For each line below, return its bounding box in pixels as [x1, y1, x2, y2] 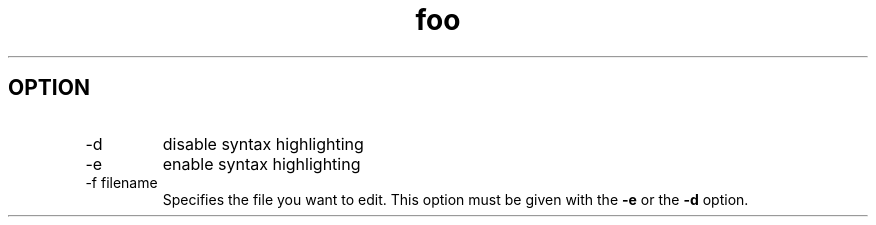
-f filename [85, 173, 158, 191]
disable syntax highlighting [162, 133, 364, 154]
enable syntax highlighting [162, 153, 361, 174]
